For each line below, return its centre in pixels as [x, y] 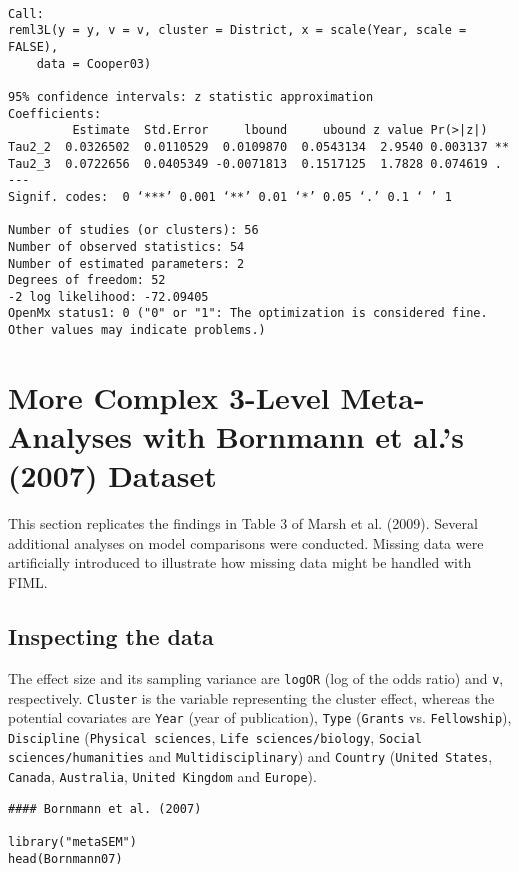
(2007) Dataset [112, 475]
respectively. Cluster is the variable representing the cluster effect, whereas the [251, 697]
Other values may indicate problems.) [137, 330]
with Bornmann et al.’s [303, 436]
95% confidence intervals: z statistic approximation [191, 96]
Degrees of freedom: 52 [87, 280]
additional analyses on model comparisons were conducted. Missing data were [246, 542]
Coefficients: [55, 113]
